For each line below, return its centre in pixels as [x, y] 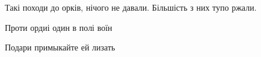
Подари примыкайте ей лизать [60, 47]
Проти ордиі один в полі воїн [59, 27]
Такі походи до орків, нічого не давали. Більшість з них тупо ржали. [131, 7]
